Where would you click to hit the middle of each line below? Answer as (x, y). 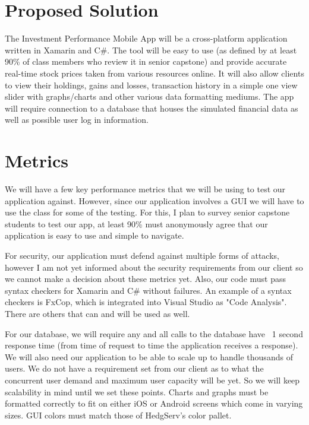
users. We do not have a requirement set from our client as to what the (134, 368)
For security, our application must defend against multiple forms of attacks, (142, 255)
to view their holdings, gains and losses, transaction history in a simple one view (151, 85)
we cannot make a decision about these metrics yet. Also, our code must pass (146, 279)
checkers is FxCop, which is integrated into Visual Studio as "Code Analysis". (146, 302)
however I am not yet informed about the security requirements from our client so (154, 267)
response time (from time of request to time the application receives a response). (152, 345)
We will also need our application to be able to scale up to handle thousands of (149, 356)
